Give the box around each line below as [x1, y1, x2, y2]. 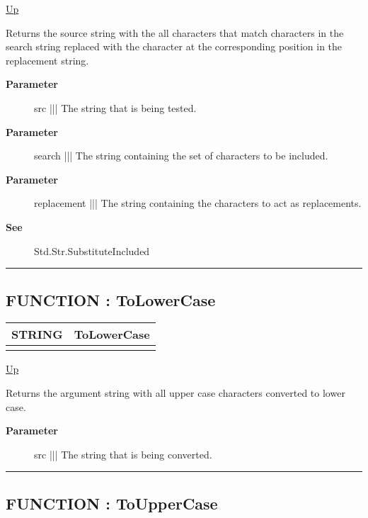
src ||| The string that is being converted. [34, 446, 212, 461]
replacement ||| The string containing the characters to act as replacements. [34, 196, 362, 210]
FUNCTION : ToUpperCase [6, 492, 218, 514]
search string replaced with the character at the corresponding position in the [6, 39, 343, 54]
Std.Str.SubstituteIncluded [34, 243, 150, 258]
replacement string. [6, 52, 89, 67]
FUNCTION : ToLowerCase [6, 288, 216, 310]
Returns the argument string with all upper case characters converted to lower [6, 385, 345, 400]
